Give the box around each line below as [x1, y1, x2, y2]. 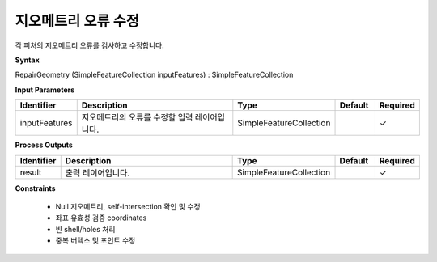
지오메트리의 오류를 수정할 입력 [81, 112, 193, 123]
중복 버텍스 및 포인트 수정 [55, 235, 136, 246]
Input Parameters [15, 85, 75, 95]
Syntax [15, 55, 40, 65]
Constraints [15, 183, 56, 193]
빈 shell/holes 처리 [55, 224, 116, 234]
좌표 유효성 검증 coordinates [55, 213, 147, 222]
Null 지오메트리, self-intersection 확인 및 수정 [55, 201, 202, 211]
